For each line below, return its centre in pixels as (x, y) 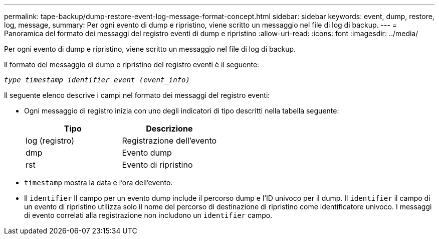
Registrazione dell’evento (169, 141)
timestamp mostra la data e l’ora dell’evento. (98, 183)
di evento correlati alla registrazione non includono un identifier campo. (148, 215)
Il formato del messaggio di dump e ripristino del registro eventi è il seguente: (132, 65)
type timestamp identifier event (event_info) (97, 80)
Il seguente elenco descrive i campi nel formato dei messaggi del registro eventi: (137, 95)
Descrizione (169, 129)
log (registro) (50, 141)
